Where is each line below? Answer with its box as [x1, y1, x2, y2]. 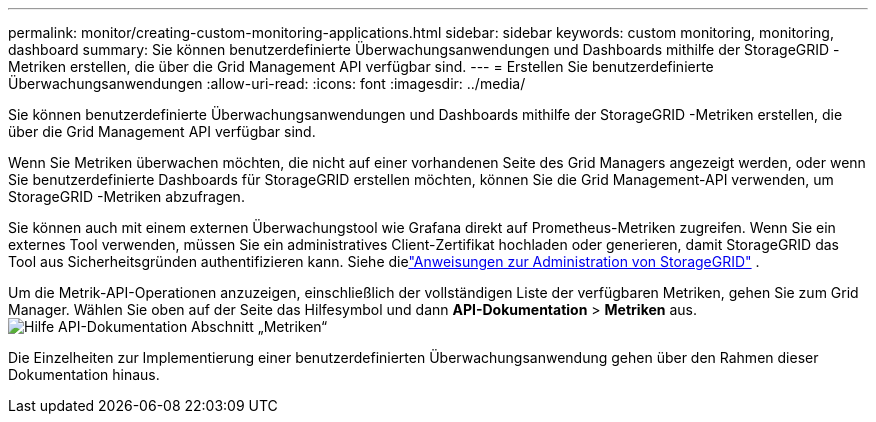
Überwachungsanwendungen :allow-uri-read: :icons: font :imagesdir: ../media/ [8, 75, 526, 92]
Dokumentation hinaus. [8, 366, 160, 383]
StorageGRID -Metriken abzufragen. [8, 188, 245, 205]
